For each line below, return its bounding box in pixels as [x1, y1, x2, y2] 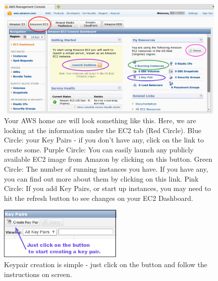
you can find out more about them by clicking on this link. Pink [4, 173, 199, 184]
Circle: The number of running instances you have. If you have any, [4, 163, 209, 174]
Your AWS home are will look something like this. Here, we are [4, 115, 196, 125]
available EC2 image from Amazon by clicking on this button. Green [4, 154, 213, 164]
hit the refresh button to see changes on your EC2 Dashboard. [4, 192, 193, 203]
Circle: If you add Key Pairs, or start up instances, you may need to [4, 183, 211, 193]
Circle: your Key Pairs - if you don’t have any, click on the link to [4, 135, 204, 145]
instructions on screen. [4, 269, 72, 279]
